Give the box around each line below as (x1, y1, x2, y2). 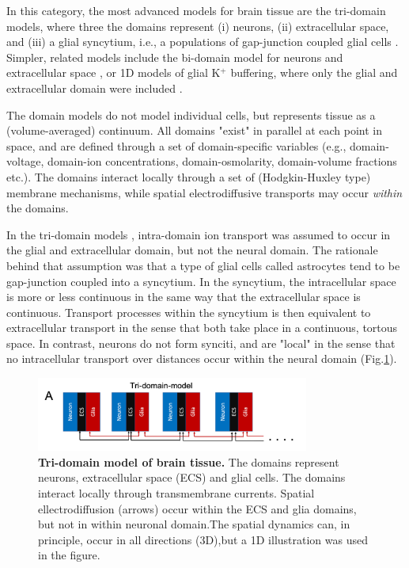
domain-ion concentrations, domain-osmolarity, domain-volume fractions (47, 153, 397, 170)
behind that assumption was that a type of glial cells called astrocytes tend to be (6, 257, 400, 273)
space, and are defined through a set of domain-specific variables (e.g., (6, 137, 347, 154)
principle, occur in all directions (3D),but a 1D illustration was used (38, 531, 369, 547)
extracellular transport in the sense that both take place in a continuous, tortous (6, 319, 398, 336)
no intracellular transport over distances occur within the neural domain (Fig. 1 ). (6, 350, 397, 367)
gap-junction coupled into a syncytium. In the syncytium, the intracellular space (6, 273, 396, 289)
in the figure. (38, 547, 100, 563)
